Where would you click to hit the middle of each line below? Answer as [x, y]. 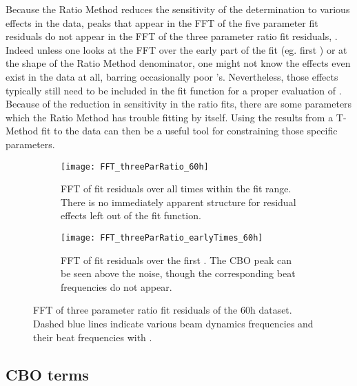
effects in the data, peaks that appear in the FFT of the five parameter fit [162, 22]
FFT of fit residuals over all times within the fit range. [176, 189]
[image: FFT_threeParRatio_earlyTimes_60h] [162, 237]
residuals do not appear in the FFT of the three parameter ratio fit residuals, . [172, 36]
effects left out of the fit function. [131, 215]
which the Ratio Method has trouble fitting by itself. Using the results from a [170, 117]
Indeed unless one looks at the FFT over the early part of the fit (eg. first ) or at [176, 49]
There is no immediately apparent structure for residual [178, 202]
